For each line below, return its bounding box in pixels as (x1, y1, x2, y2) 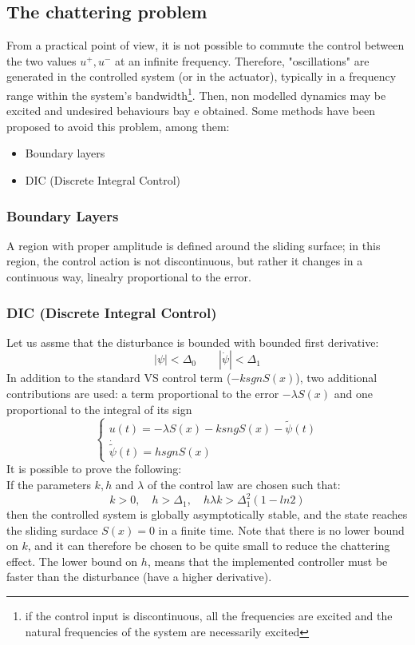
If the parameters (6, 476, 91, 493)
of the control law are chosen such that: (147, 476, 341, 493)
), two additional (295, 369, 377, 386)
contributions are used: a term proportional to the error (6, 385, 279, 402)
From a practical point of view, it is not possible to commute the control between (6, 37, 405, 54)
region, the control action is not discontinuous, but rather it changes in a (6, 253, 363, 269)
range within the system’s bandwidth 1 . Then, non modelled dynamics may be (6, 84, 386, 103)
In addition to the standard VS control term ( (6, 369, 231, 386)
